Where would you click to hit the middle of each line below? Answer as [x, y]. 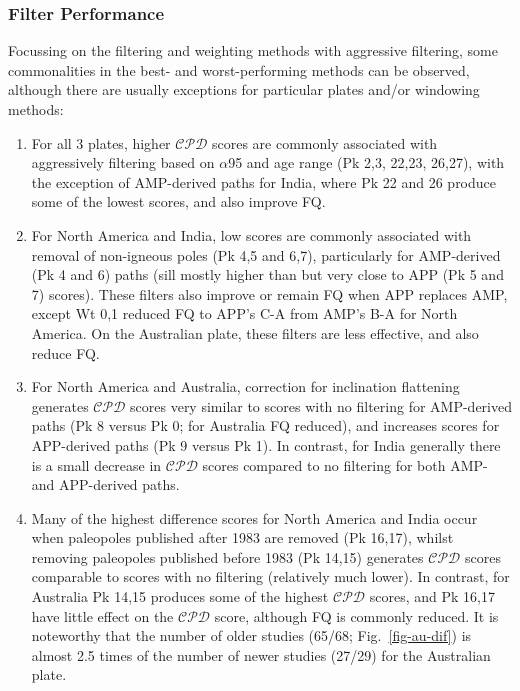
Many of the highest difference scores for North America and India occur [254, 517]
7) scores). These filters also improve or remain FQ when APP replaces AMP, [269, 293]
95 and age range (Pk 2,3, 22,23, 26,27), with [366, 162]
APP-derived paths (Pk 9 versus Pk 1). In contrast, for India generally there [266, 444]
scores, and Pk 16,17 [432, 596]
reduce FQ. [65, 352]
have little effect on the [102, 615]
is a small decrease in [96, 464]
